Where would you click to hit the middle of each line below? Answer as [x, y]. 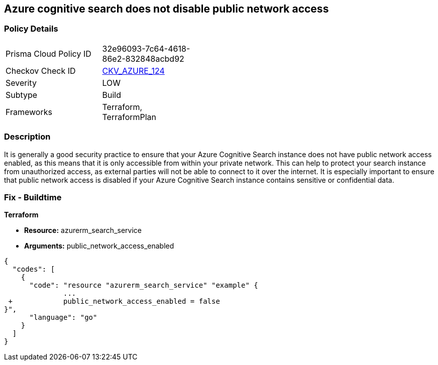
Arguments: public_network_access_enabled [99, 246]
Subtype [22, 95]
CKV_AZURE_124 [133, 71]
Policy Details [31, 29]
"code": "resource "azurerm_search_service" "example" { [144, 285]
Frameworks [29, 112]
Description [27, 137]
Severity [21, 83]
